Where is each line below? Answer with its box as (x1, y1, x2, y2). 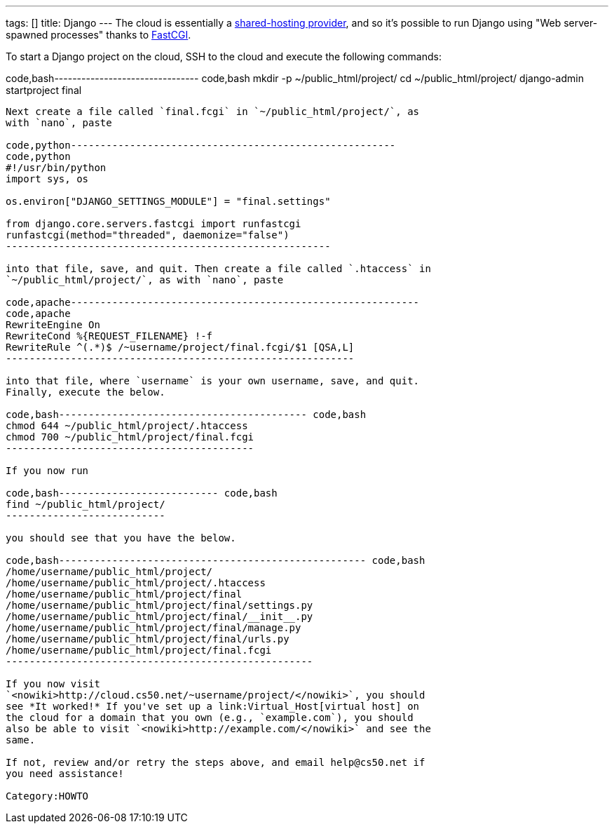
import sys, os (6, 173, 89, 184)
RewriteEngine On (6, 319, 100, 330)
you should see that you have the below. (6, 532, 236, 544)
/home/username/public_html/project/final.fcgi (6, 645, 272, 656)
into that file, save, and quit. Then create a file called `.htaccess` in (6, 263, 431, 274)
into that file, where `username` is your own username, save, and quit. (6, 375, 420, 386)
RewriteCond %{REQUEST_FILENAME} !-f (6, 330, 213, 342)
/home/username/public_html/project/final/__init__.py (6, 611, 313, 622)
